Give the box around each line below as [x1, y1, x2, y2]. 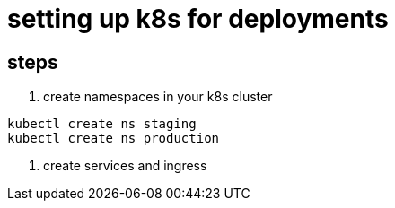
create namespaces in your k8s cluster [43, 89, 273, 105]
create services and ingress [43, 158, 207, 174]
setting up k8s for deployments [7, 4, 389, 34]
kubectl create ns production [7, 131, 220, 146]
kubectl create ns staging [7, 117, 197, 132]
